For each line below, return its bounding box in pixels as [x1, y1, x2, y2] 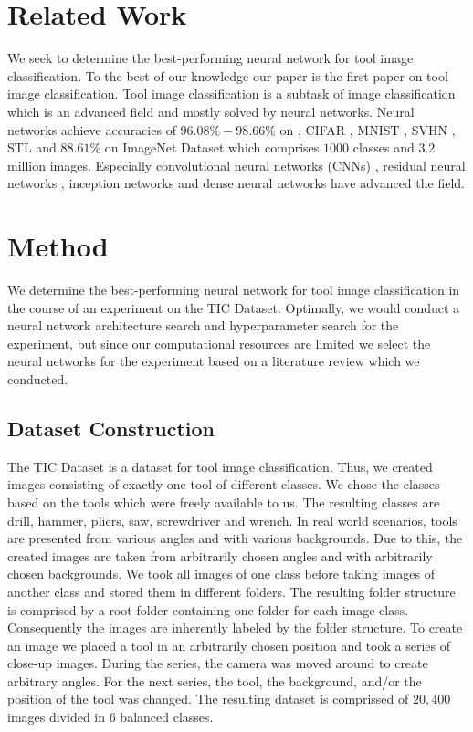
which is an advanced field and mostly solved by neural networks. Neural [7, 101, 415, 120]
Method [7, 227, 109, 265]
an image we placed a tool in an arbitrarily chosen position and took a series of [7, 635, 451, 654]
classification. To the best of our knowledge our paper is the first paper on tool [7, 66, 448, 85]
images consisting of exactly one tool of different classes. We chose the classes [7, 475, 440, 494]
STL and [7, 138, 57, 157]
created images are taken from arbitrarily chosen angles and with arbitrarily [7, 546, 433, 565]
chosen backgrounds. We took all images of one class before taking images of [7, 564, 435, 583]
